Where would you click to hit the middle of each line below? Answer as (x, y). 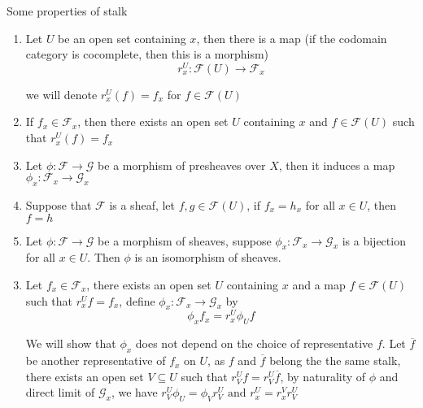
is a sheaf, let (142, 205)
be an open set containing (122, 38)
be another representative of (96, 360)
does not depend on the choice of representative (254, 343)
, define (137, 300)
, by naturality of (323, 376)
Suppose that (59, 205)
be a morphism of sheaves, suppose (185, 240)
